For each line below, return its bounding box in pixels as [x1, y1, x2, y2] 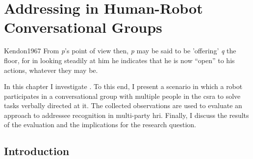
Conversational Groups [4, 17, 162, 37]
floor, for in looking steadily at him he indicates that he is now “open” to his [4, 55, 235, 65]
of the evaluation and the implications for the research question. [4, 119, 196, 130]
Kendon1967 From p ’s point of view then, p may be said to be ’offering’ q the [4, 45, 236, 56]
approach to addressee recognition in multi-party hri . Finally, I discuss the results [4, 110, 249, 120]
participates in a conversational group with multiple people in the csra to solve [4, 91, 241, 101]
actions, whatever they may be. [4, 65, 98, 75]
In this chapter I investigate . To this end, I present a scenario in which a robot [4, 81, 243, 91]
